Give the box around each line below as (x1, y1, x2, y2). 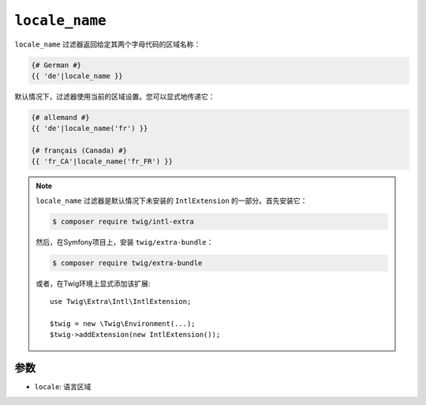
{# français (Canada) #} (31, 146, 128, 156)
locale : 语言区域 (34, 382, 92, 392)
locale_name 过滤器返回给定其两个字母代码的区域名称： (14, 39, 201, 49)
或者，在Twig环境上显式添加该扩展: (35, 279, 151, 288)
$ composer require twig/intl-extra (52, 217, 195, 226)
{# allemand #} (31, 113, 90, 122)
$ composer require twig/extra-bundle (52, 258, 203, 268)
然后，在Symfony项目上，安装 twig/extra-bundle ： (35, 237, 214, 246)
